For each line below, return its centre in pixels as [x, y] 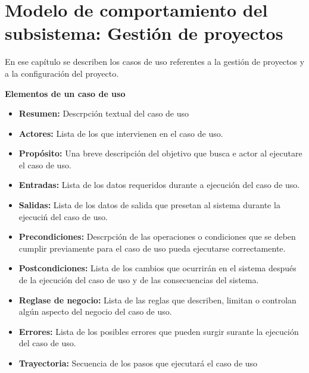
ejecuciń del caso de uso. [63, 216]
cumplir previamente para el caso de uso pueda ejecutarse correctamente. [152, 248]
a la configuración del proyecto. [62, 73]
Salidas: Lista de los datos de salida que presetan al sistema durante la [149, 205]
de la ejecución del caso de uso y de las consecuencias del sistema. [139, 280]
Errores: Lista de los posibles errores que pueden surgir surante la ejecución [159, 331]
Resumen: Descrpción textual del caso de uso [104, 113]
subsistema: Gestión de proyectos [144, 33]
